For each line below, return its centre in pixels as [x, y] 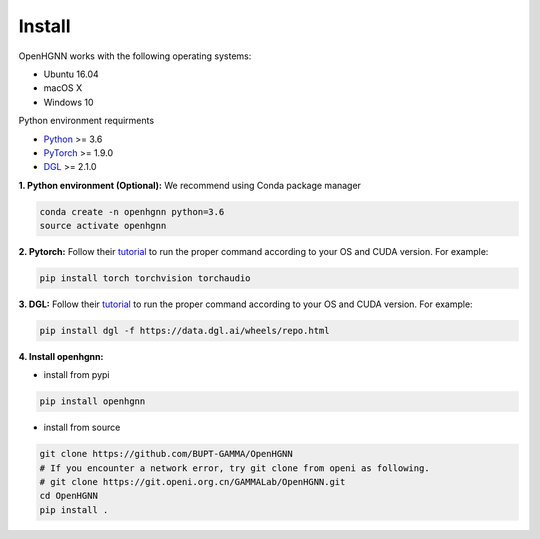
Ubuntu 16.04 [71, 74]
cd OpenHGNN [69, 496]
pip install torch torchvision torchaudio [145, 278]
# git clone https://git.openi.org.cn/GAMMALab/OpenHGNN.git [192, 482]
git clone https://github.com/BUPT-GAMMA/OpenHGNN [166, 454]
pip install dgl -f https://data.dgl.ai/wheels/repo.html [184, 330]
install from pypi [76, 375]
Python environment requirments [86, 121]
